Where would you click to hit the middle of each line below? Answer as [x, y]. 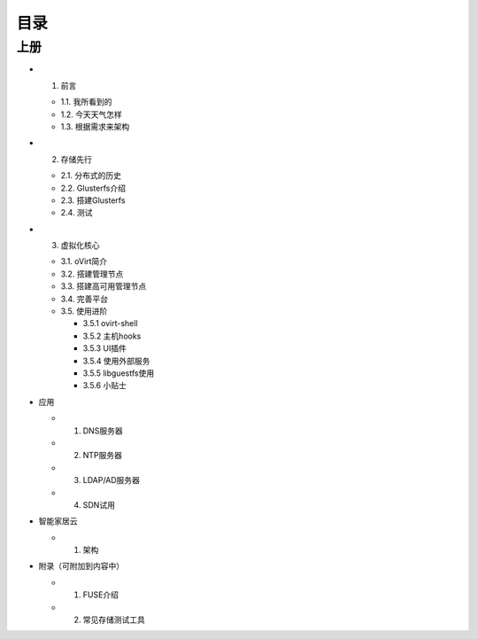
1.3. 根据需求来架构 [95, 126]
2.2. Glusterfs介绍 [93, 188]
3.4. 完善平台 [84, 299]
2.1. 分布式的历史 [91, 175]
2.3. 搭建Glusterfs [93, 200]
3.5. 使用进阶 [84, 311]
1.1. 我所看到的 [86, 102]
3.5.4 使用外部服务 [116, 361]
